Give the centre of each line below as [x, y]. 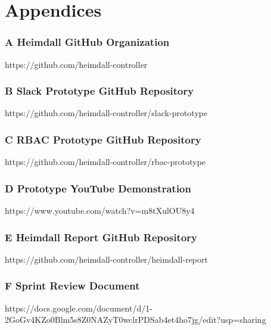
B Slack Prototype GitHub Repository [99, 91]
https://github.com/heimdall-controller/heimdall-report [106, 259]
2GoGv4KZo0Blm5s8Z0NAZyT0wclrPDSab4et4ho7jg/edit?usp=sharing [135, 320]
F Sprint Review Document [72, 286]
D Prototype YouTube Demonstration [98, 188]
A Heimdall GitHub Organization [87, 42]
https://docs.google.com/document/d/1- [79, 308]
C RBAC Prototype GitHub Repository [103, 139]
